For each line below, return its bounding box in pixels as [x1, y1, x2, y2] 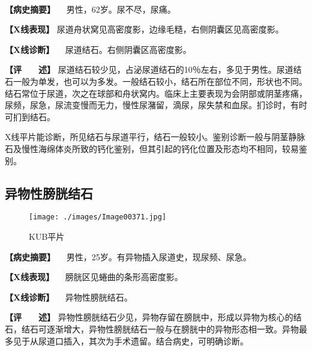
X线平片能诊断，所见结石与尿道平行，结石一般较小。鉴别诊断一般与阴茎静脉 [5, 130, 305, 143]
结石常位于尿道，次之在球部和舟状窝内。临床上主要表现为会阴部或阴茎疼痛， [5, 87, 307, 99]
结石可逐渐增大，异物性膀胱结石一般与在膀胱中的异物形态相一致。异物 [21, 322, 299, 335]
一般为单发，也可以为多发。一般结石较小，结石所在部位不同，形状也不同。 [13, 75, 307, 87]
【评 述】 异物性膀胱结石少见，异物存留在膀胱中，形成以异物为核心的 [5, 311, 293, 323]
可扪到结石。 [5, 110, 55, 123]
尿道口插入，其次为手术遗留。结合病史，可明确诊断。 [38, 334, 248, 347]
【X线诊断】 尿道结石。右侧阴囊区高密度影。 [5, 43, 191, 55]
